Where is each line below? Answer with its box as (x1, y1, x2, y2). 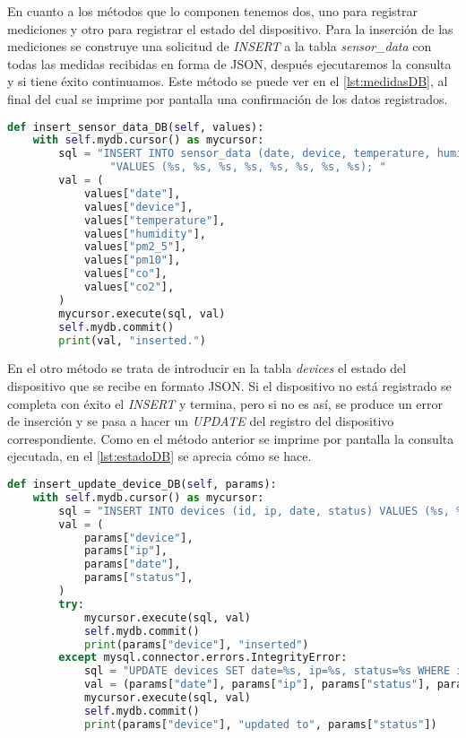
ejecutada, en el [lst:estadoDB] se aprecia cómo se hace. (7, 447, 312, 465)
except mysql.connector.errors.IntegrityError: (58, 651, 348, 664)
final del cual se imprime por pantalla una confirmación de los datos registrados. (7, 89, 448, 108)
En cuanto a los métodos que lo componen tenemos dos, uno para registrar (7, 2, 419, 20)
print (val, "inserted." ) (58, 334, 206, 347)
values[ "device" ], (83, 200, 194, 213)
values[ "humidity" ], (83, 227, 206, 240)
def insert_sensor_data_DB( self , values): (7, 120, 264, 134)
